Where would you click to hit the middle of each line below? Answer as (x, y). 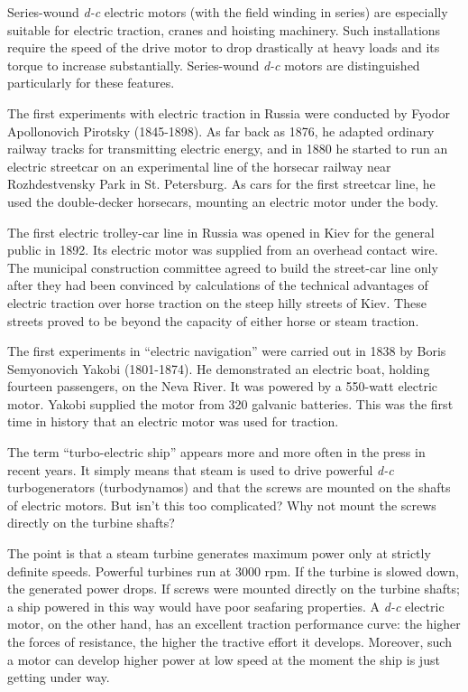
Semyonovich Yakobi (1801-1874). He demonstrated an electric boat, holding (219, 368)
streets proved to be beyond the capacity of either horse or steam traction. (213, 320)
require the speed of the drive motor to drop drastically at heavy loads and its (224, 47)
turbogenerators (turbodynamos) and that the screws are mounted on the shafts (229, 487)
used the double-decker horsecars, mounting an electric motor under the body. (223, 201)
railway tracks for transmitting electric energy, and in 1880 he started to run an (228, 149)
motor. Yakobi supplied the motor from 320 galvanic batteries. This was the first (230, 403)
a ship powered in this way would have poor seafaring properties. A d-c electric (226, 606)
